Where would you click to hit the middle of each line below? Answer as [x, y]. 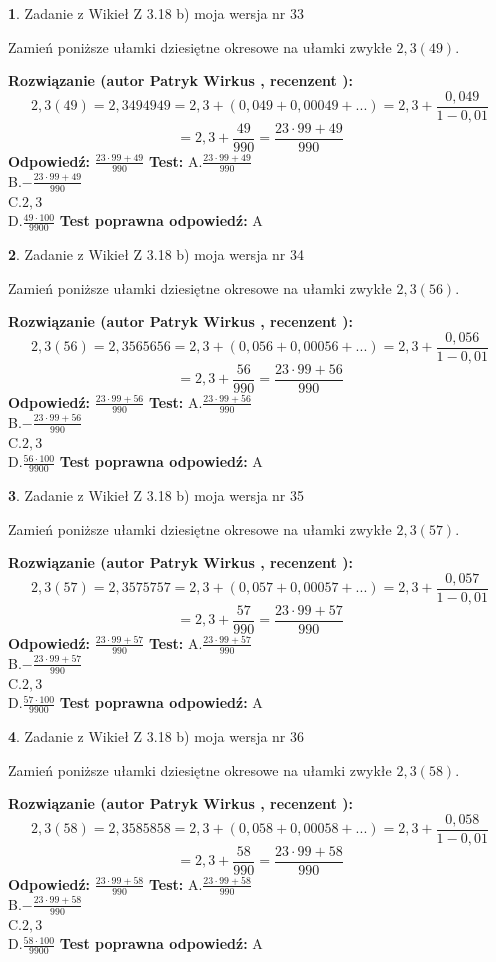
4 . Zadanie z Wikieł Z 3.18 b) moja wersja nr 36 [156, 735]
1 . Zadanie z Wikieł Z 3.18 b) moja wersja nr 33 [156, 13]
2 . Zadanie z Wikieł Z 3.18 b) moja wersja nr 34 [156, 253]
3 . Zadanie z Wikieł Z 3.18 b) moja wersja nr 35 [156, 494]
